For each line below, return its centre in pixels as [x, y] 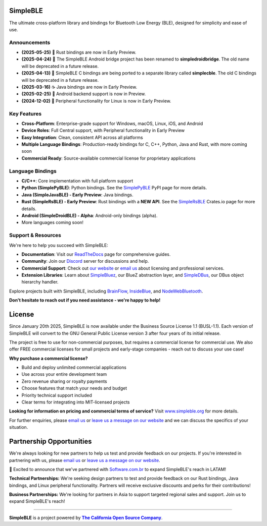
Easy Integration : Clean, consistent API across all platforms [82, 137]
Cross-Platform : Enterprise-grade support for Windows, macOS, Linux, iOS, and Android [112, 123]
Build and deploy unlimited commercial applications [74, 367]
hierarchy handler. [40, 282]
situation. [19, 427]
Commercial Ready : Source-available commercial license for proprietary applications [109, 158]
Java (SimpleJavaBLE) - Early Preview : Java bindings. [77, 195]
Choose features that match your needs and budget [74, 388]
